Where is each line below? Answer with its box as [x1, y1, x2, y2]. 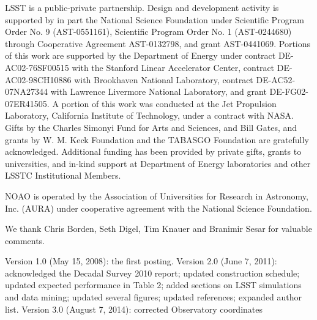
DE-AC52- [256, 73, 296, 86]
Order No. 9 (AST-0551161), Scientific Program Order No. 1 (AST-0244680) [5, 25, 292, 38]
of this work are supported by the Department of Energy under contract [5, 49, 276, 62]
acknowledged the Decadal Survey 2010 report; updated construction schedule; [5, 266, 300, 279]
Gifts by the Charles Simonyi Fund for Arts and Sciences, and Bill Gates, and [5, 121, 297, 133]
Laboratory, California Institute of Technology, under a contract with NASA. [5, 109, 294, 122]
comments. [5, 234, 45, 247]
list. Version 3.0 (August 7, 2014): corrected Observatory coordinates [5, 302, 263, 315]
